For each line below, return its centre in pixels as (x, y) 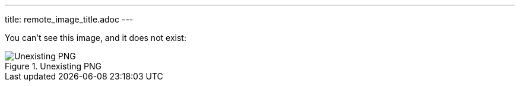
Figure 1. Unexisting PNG (53, 66)
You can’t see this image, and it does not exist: (96, 38)
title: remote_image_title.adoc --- (69, 19)
